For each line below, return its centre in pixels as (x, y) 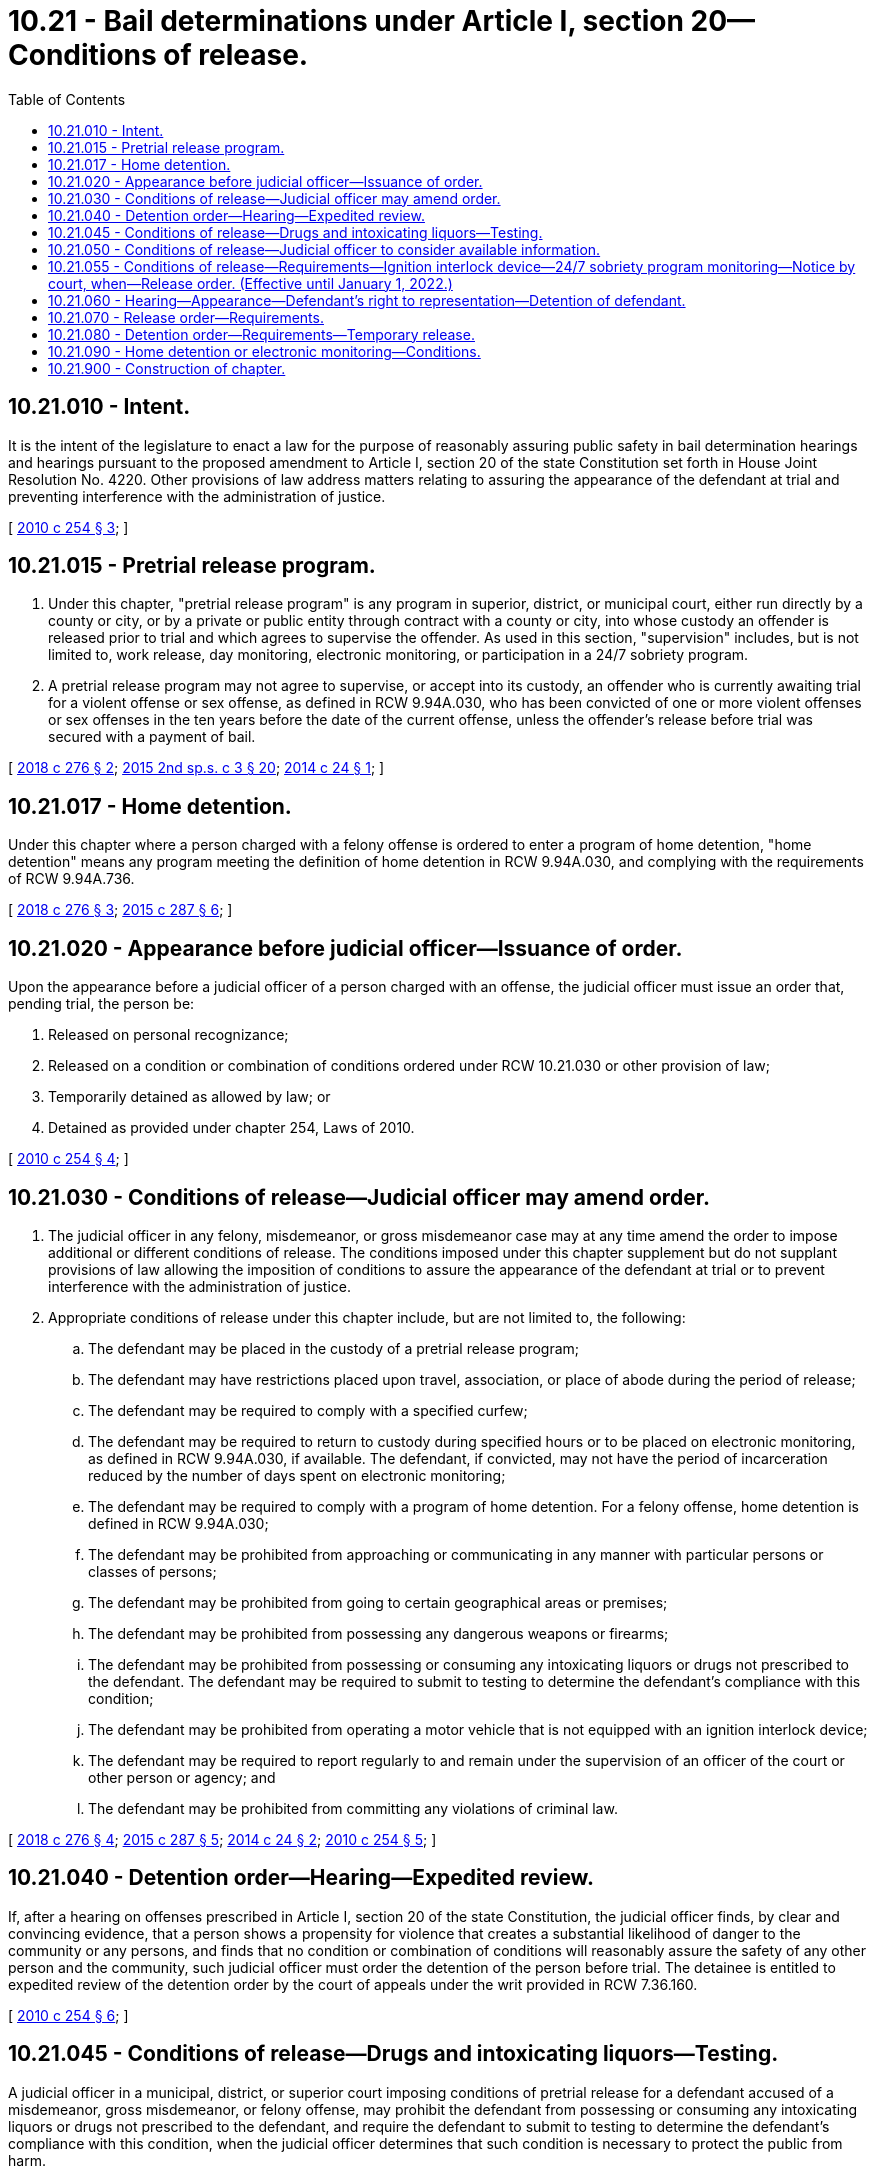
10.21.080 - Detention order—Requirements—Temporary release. (261, 334)
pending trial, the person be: (101, 1004)
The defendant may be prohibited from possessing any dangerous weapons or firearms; (378, 1633)
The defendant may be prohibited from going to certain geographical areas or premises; (378, 1602)
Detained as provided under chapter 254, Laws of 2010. (231, 1128)
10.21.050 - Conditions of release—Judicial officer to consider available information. (324, 249)
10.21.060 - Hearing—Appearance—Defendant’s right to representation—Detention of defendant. (367, 300)
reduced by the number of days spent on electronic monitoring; (297, 1475)
